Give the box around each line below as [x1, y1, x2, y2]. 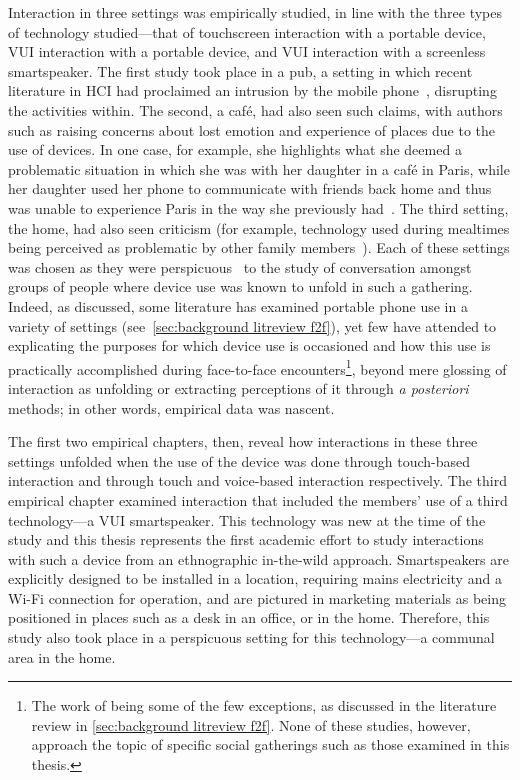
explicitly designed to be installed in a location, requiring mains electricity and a [8, 568, 502, 589]
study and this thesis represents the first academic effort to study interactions [8, 529, 484, 550]
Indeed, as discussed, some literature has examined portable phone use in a [8, 295, 468, 316]
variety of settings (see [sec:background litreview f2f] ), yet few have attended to [8, 315, 497, 336]
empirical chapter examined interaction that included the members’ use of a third [8, 489, 508, 510]
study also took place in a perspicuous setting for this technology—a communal [8, 627, 495, 648]
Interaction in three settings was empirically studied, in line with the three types [8, 2, 503, 22]
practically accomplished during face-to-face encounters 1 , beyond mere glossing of [8, 355, 507, 379]
